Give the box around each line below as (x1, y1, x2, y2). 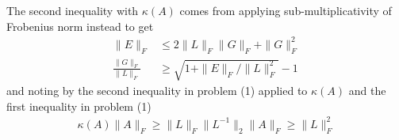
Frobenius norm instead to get (6, 17, 154, 34)
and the (348, 82, 386, 99)
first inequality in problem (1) (6, 97, 152, 114)
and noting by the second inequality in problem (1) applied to (6, 82, 308, 99)
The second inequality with (6, 2, 139, 18)
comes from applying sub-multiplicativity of (179, 2, 392, 18)
